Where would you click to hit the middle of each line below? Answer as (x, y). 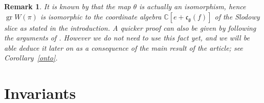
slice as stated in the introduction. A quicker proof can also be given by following (130, 27)
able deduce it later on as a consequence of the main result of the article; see (124, 47)
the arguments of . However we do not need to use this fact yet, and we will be (127, 38)
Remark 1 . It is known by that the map (68, 6)
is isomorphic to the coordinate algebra (101, 16)
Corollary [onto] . (31, 58)
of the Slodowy (237, 16)
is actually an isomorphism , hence (193, 6)
